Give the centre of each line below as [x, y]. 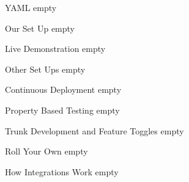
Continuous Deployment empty [63, 89]
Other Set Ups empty [45, 69]
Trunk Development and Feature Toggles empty [94, 130]
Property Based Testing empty [62, 110]
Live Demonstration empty [55, 49]
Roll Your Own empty [46, 151]
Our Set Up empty [40, 28]
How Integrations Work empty [62, 171]
